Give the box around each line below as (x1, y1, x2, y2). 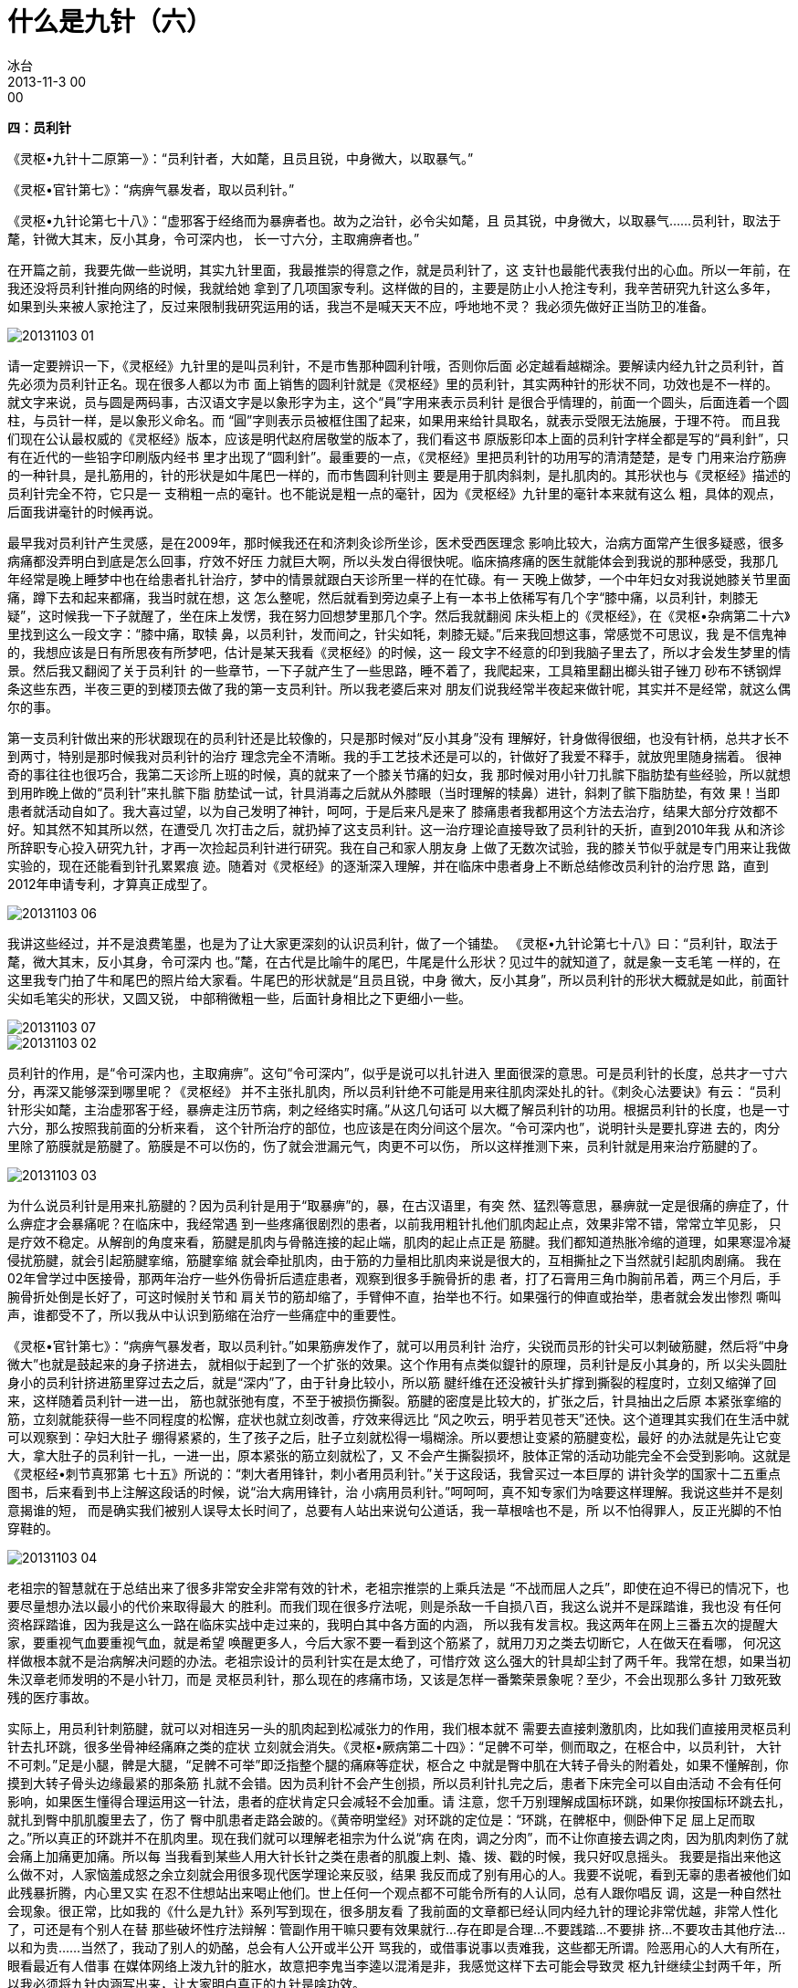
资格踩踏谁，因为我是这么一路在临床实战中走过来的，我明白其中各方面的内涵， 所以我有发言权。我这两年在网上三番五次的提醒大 (7, 1616, 778, 1632)
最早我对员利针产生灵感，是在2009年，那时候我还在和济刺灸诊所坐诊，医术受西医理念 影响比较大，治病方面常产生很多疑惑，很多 (7, 534, 784, 550)
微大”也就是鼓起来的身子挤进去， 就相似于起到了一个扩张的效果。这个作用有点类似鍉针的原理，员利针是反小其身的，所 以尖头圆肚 (7, 1355, 788, 1372)
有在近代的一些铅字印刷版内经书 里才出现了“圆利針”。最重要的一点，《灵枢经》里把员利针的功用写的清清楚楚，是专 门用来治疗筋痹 (7, 448, 787, 465)
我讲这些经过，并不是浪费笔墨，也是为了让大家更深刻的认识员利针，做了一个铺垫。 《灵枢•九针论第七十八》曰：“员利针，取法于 (7, 935, 778, 951)
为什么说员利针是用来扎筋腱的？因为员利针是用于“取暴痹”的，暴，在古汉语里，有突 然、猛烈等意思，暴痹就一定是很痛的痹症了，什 (7, 1197, 790, 1213)
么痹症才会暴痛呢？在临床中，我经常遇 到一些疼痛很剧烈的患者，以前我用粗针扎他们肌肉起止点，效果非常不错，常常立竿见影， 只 (7, 1215, 782, 1231)
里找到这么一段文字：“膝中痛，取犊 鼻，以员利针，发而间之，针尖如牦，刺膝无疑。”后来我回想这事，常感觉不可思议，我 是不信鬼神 (7, 625, 787, 642)
